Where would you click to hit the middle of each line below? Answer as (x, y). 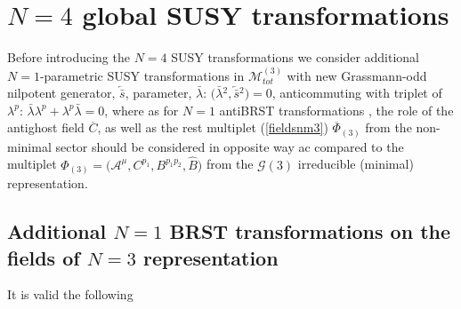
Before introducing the (69, 57)
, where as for (142, 110)
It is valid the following (70, 294)
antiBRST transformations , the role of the (336, 110)
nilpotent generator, (61, 93)
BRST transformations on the (310, 231)
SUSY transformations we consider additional (295, 57)
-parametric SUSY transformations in (142, 75)
